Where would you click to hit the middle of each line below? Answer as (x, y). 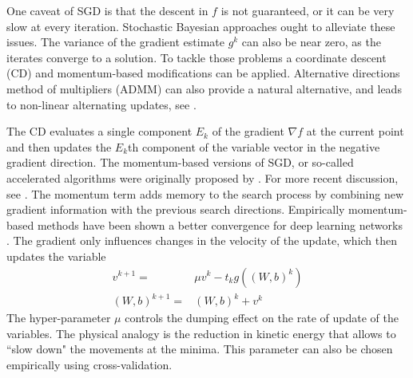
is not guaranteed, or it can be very (308, 10)
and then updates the (59, 146)
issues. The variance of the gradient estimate (115, 42)
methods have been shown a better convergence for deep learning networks (220, 224)
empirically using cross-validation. (89, 364)
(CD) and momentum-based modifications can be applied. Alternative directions (203, 73)
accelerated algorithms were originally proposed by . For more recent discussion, (203, 177)
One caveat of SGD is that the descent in (107, 10)
